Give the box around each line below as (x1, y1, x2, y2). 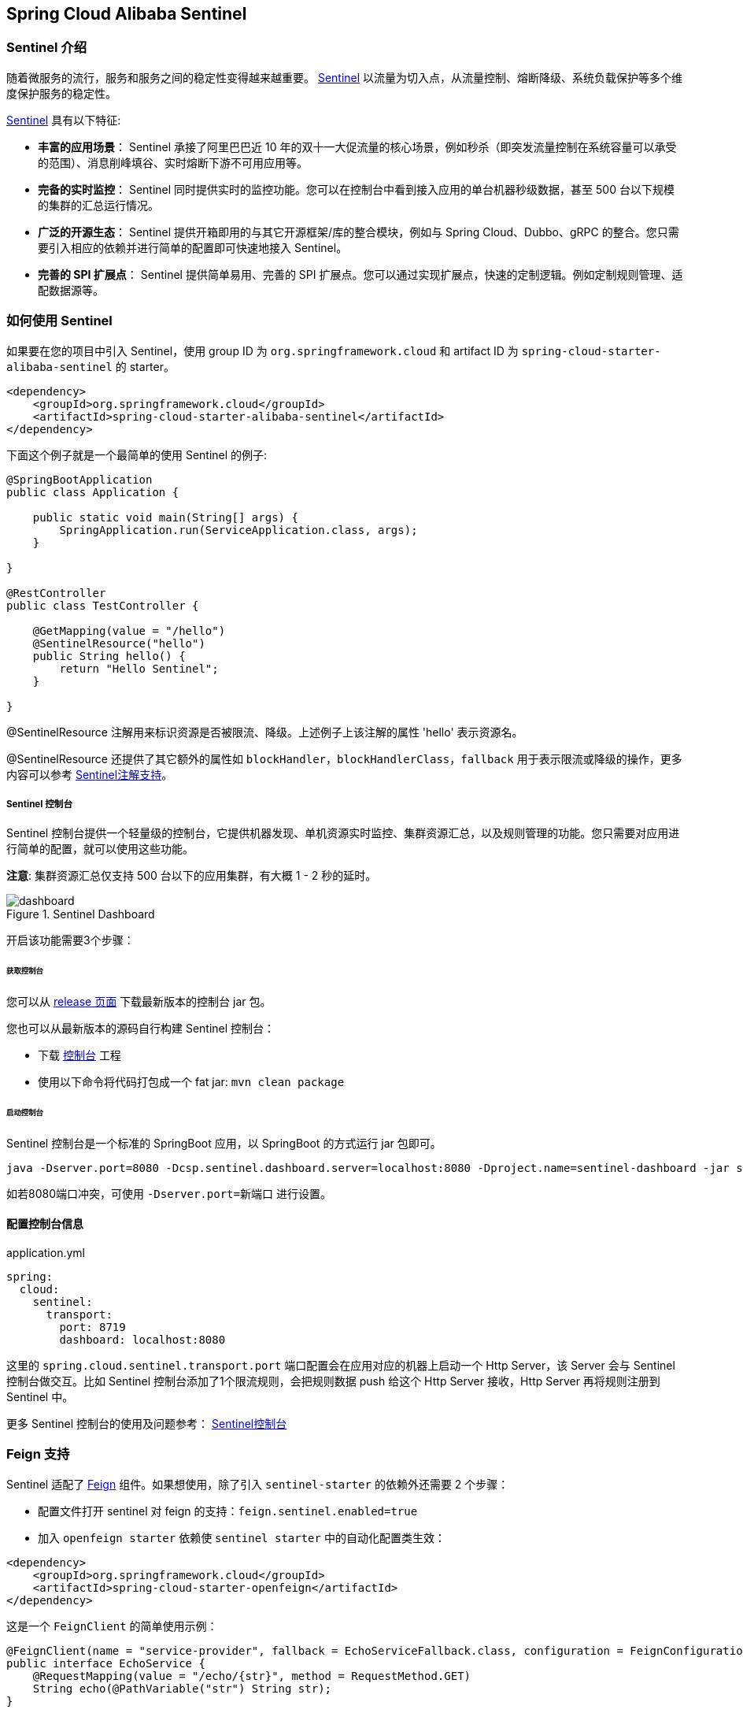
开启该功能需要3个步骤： (6, 933, 135, 947)
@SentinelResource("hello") (32, 636, 205, 650)
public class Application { (6, 485, 179, 499)
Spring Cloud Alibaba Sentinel (6, 4, 247, 24)
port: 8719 (59, 1320, 126, 1333)
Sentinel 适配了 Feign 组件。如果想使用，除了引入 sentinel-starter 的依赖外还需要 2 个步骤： (6, 1477, 509, 1491)
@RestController (6, 586, 106, 599)
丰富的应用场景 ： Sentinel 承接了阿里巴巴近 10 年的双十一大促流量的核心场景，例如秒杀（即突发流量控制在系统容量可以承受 (38, 139, 677, 154)
